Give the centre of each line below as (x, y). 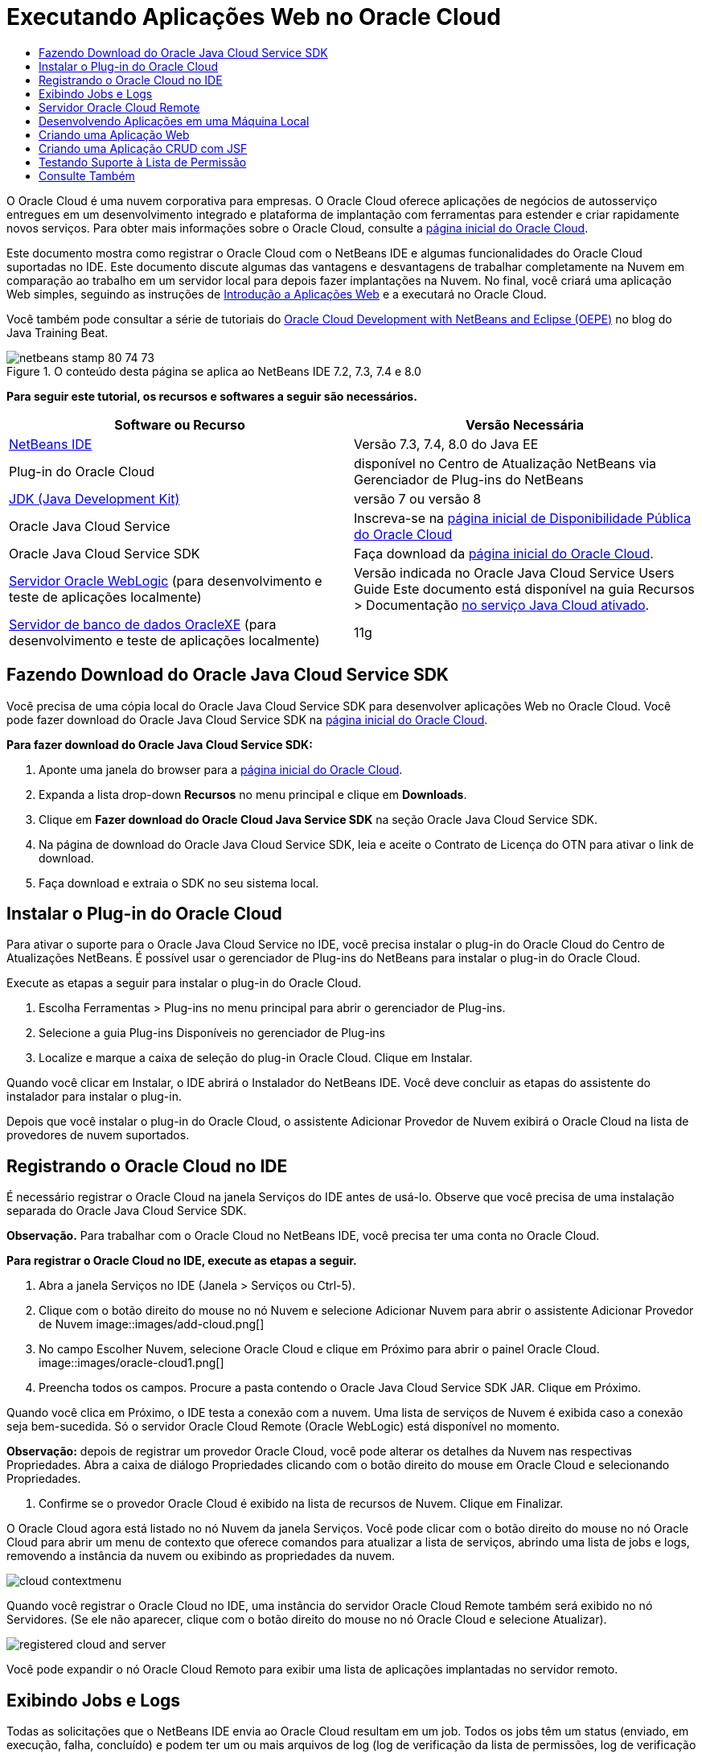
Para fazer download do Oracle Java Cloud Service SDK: (160, 744)
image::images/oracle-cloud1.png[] (131, 1363)
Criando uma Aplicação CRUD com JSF (143, 148)
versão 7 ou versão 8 (418, 498)
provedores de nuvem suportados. (98, 1135)
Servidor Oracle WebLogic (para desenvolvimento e (166, 581)
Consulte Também (87, 175)
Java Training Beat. (57, 332)
